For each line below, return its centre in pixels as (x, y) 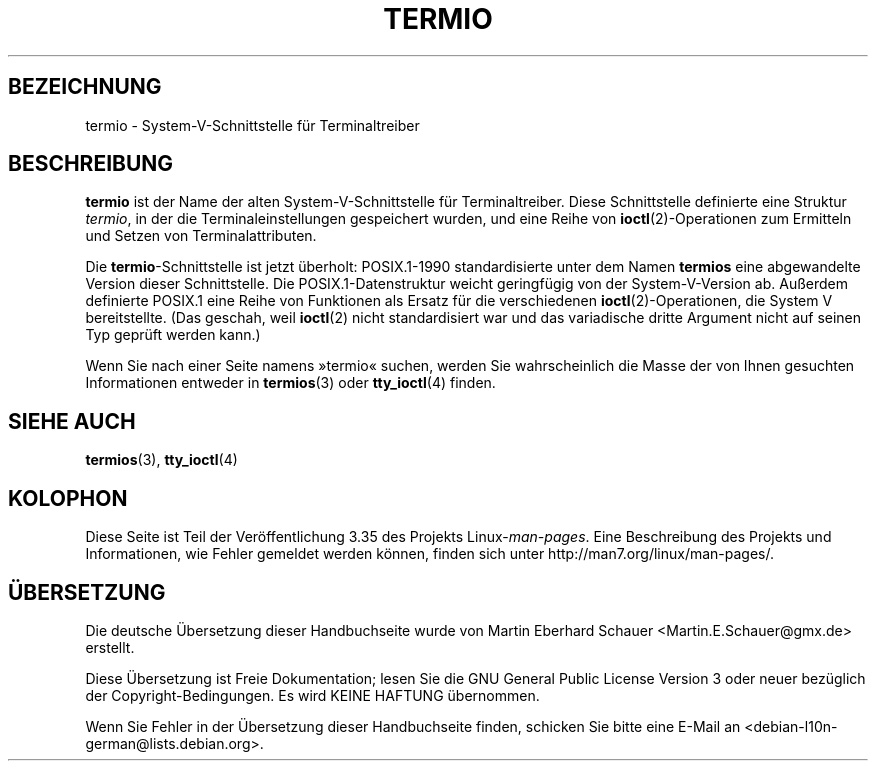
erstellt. (110, 647)
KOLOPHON (68, 498)
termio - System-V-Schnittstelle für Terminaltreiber (252, 125)
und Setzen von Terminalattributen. (201, 236)
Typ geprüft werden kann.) (173, 335)
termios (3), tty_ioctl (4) (161, 460)
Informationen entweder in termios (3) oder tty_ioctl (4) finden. (290, 383)
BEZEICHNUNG (85, 87)
